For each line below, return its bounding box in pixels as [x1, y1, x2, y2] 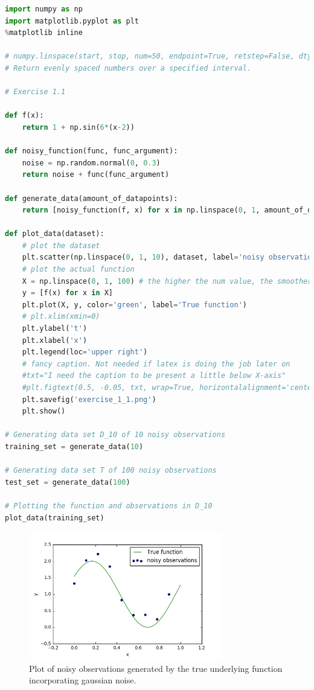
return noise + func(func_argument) [22, 170, 170, 179]
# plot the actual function [22, 265, 135, 274]
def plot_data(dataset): [5, 229, 104, 238]
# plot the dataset [22, 241, 100, 250]
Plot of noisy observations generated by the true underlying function [29, 662, 283, 674]
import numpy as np [5, 5, 83, 13]
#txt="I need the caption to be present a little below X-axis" [22, 371, 286, 380]
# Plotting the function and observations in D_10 [5, 501, 213, 510]
